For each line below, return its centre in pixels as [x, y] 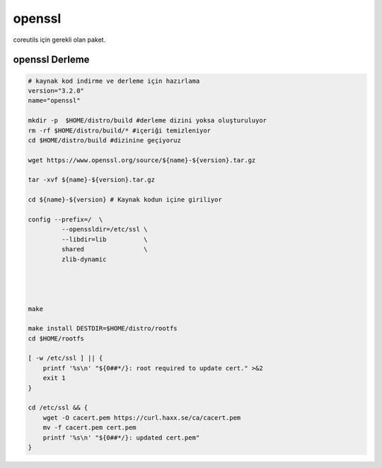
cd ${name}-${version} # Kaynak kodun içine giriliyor [125, 200]
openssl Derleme [51, 60]
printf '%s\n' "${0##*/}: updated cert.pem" [121, 438]
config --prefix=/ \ [65, 220]
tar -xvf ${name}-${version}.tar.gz [92, 180]
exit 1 [54, 378]
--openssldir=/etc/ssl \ [104, 229]
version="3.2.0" [56, 91]
